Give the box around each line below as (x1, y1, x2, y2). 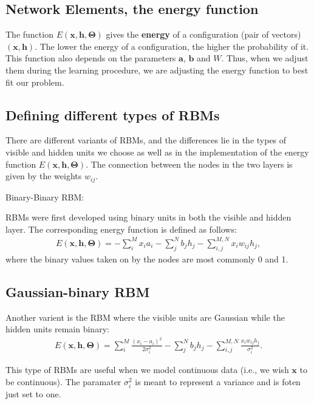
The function (5, 28, 53, 41)
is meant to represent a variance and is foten (135, 375, 301, 388)
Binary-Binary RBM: (5, 190, 84, 203)
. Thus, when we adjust (221, 52, 309, 64)
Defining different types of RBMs (5, 105, 220, 124)
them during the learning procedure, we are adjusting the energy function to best (5, 63, 309, 76)
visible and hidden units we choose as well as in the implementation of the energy (5, 145, 309, 158)
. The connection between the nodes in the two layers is (86, 157, 293, 170)
